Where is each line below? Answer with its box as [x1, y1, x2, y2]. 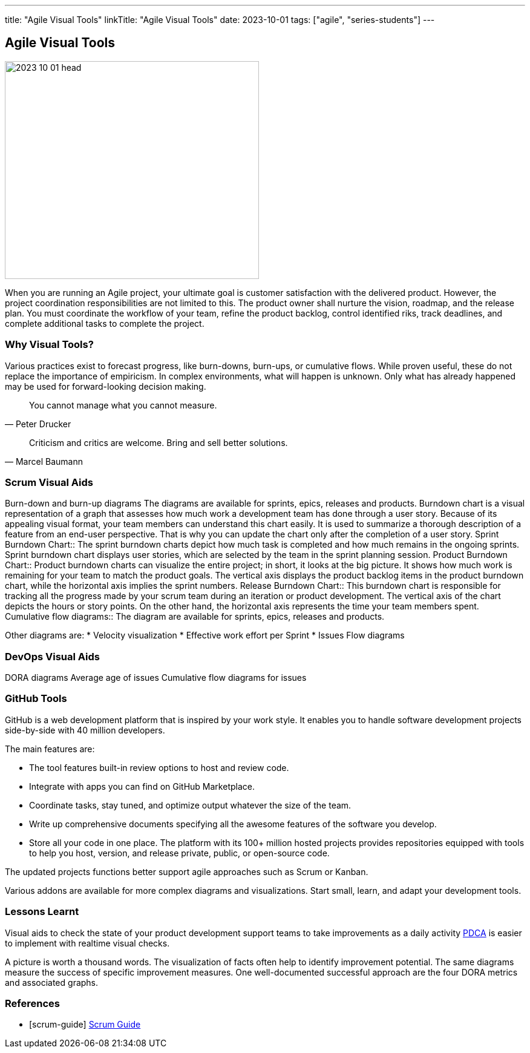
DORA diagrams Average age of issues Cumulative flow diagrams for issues [5, 672, 307, 683]
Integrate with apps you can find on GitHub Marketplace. [29, 781, 255, 792]
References [5, 997, 60, 1009]
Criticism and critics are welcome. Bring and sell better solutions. [29, 437, 288, 448]
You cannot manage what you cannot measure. [29, 399, 217, 410]
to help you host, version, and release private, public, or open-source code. [29, 847, 330, 858]
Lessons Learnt [5, 905, 79, 918]
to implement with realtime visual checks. [5, 937, 170, 948]
